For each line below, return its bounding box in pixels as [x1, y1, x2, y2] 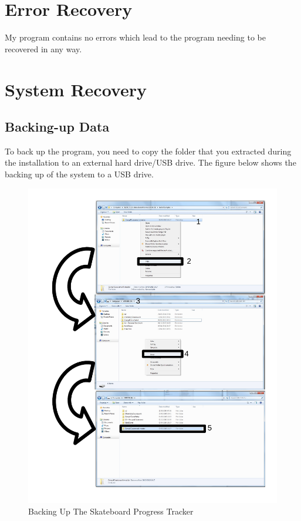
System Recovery [5, 77, 147, 101]
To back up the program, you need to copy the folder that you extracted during [5, 144, 292, 157]
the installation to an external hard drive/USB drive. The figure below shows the [5, 156, 296, 169]
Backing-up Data [5, 117, 110, 136]
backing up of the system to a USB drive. [5, 168, 154, 180]
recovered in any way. [5, 42, 82, 55]
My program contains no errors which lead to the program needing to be [5, 31, 266, 43]
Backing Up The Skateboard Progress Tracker [28, 505, 194, 517]
